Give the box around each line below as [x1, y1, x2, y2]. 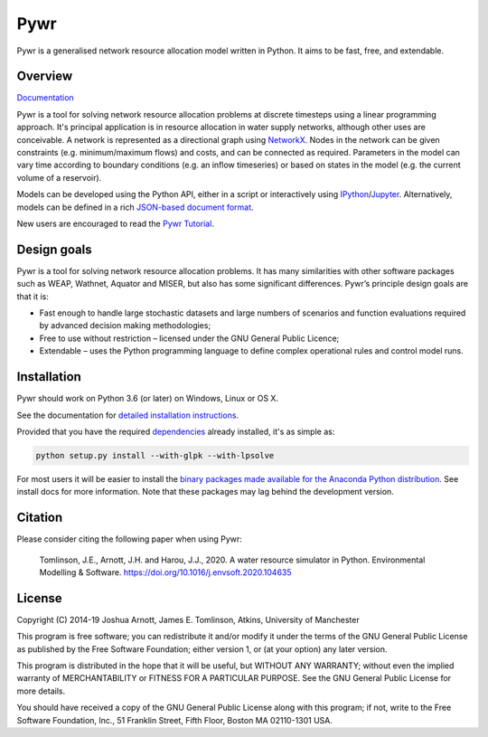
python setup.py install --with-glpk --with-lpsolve [35, 450, 275, 460]
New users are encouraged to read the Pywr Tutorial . [16, 218, 214, 229]
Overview [16, 69, 73, 84]
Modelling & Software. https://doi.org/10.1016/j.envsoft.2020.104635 [39, 566, 293, 578]
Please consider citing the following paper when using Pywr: [16, 534, 243, 544]
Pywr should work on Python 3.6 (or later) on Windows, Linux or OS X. [16, 393, 279, 404]
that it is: [16, 290, 49, 302]
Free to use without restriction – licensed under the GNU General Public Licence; [39, 333, 340, 344]
